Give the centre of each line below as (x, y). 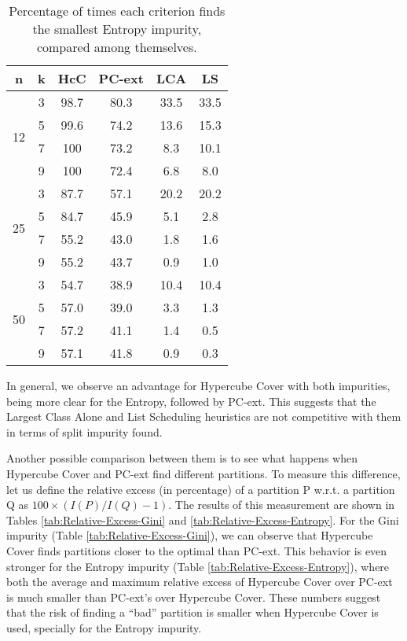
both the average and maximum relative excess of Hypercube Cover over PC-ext (200, 582)
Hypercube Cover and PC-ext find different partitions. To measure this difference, (203, 473)
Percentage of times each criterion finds (117, 11)
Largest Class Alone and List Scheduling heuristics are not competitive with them (204, 416)
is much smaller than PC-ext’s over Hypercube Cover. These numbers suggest (194, 597)
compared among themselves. (117, 47)
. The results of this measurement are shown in (282, 505)
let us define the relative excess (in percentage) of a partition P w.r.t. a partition (201, 489)
